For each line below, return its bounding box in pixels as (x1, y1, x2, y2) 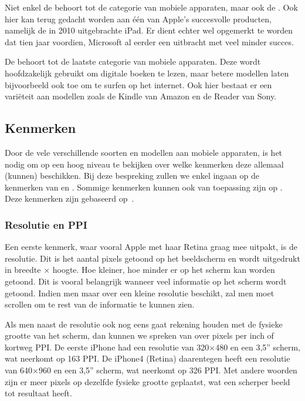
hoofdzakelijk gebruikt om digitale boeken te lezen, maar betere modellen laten (5, 66, 289, 79)
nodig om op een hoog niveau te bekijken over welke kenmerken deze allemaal (5, 158, 284, 170)
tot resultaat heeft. (5, 387, 72, 399)
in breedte (5, 263, 41, 276)
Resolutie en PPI (5, 217, 87, 232)
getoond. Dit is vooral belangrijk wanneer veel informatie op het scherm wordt (5, 275, 287, 287)
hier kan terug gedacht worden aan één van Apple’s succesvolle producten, (5, 12, 272, 25)
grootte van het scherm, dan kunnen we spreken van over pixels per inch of (5, 329, 274, 342)
